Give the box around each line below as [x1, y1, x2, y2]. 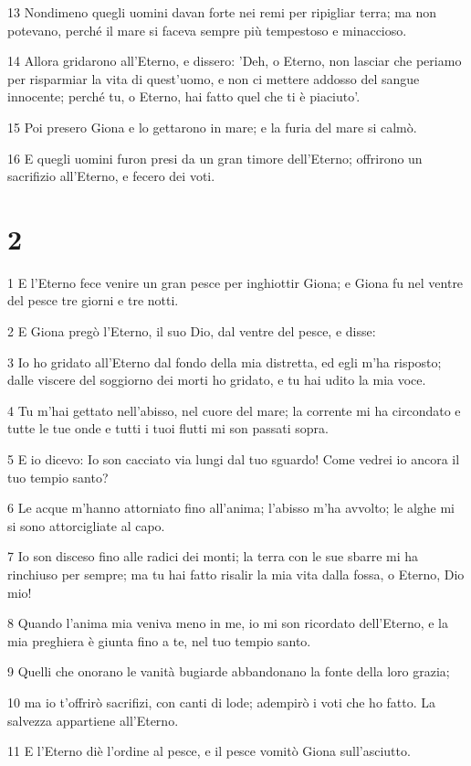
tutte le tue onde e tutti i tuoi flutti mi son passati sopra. [7, 419, 329, 438]
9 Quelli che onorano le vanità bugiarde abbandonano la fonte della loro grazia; [7, 662, 450, 681]
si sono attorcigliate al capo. [7, 516, 165, 535]
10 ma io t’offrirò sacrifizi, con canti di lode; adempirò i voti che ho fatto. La [7, 692, 436, 711]
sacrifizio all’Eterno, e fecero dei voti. [7, 166, 215, 186]
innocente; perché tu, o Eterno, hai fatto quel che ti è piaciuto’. [7, 87, 361, 106]
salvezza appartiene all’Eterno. [7, 710, 179, 729]
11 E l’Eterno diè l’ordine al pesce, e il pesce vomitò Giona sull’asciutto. [7, 741, 411, 761]
